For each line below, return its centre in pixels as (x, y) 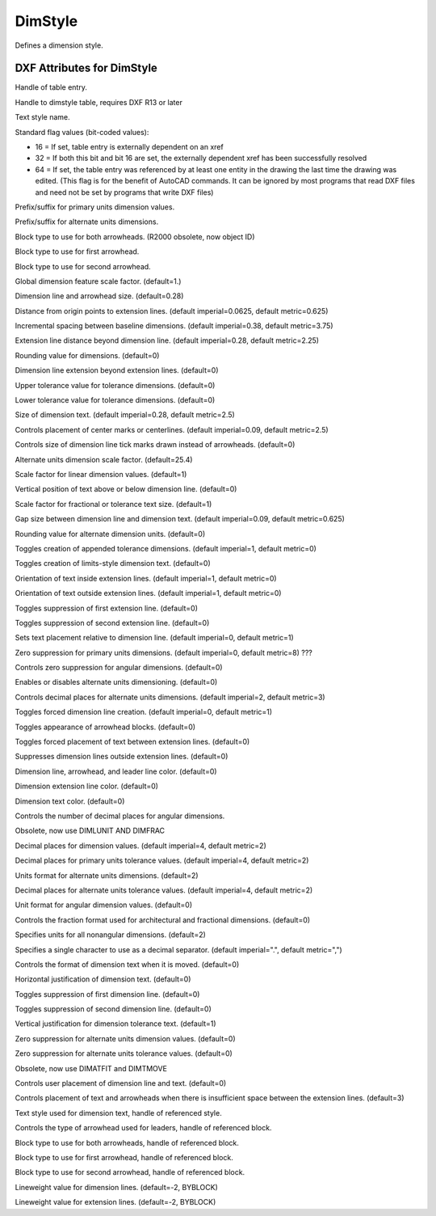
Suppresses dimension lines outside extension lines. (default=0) (122, 757)
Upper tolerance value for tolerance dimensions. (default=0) (115, 385)
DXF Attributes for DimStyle (86, 68)
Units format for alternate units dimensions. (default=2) (107, 875)
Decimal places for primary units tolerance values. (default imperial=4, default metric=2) (162, 860)
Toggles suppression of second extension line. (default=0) (112, 623)
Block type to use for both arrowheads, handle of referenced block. (127, 1142)
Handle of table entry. (51, 87)
